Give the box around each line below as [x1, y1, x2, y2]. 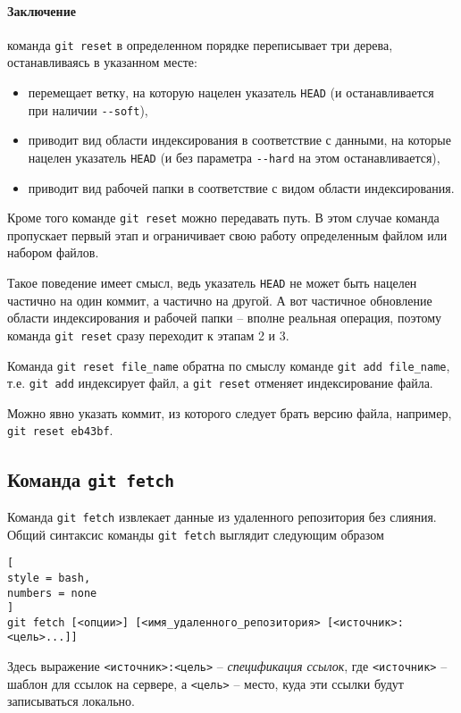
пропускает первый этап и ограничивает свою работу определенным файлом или [7, 225, 448, 244]
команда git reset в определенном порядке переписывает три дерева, [7, 35, 393, 54]
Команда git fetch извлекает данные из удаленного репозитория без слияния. [7, 507, 437, 525]
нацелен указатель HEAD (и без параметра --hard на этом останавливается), [28, 147, 440, 166]
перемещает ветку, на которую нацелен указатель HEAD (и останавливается [28, 83, 434, 102]
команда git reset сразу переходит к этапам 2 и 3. [7, 325, 289, 344]
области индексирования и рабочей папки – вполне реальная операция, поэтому [7, 308, 442, 327]
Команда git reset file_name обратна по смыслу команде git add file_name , [7, 356, 450, 374]
